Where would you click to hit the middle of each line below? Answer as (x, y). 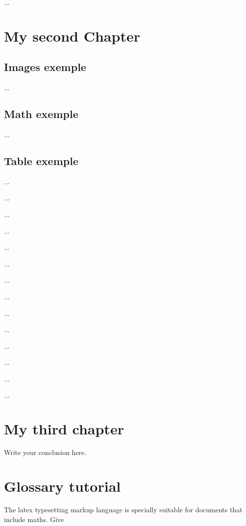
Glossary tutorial (62, 486)
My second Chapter (72, 36)
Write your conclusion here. (45, 452)
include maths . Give (34, 519)
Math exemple (41, 114)
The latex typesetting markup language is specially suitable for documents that (123, 509)
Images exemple (45, 67)
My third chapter (64, 429)
